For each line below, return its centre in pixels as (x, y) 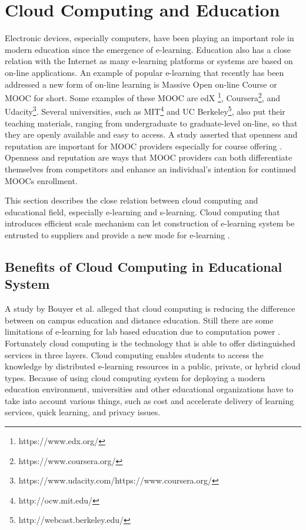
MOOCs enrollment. (41, 180)
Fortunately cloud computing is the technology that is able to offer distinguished (150, 343)
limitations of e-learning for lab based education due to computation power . (143, 331)
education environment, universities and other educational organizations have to (149, 389)
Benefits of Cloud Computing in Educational (144, 266)
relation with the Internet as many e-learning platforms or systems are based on (149, 61)
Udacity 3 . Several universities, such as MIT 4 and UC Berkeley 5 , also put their (145, 110)
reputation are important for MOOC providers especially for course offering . (144, 146)
